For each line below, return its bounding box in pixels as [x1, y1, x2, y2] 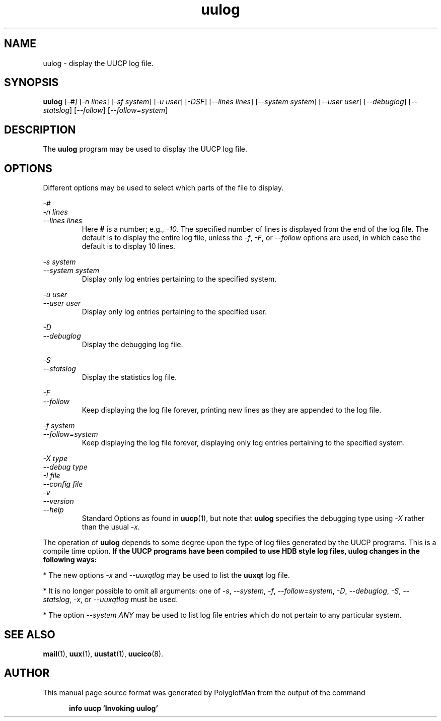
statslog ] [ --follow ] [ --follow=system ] [43, 106, 168, 115]
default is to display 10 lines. [82, 242, 176, 251]
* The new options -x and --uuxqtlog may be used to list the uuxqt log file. [43, 571, 290, 580]
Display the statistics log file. [82, 373, 177, 382]
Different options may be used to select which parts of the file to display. [43, 183, 284, 192]
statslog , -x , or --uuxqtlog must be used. [43, 595, 178, 604]
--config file [43, 480, 83, 489]
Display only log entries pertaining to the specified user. [82, 307, 267, 316]
